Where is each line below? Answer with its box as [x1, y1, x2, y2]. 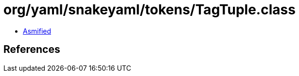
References [3, 43, 60, 56]
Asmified [23, 26, 52, 35]
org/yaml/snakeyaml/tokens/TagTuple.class [3, 1, 296, 18]
